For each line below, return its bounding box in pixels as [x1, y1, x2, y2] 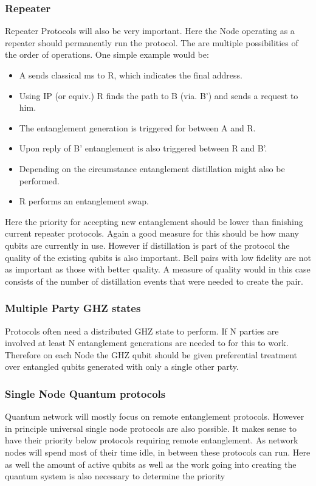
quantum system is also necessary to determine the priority [5, 470, 225, 482]
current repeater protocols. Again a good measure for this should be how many [5, 227, 299, 240]
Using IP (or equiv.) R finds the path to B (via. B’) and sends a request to [19, 89, 298, 102]
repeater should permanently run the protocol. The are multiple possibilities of [5, 36, 298, 49]
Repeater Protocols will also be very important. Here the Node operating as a [5, 24, 295, 37]
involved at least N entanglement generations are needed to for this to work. [5, 336, 289, 349]
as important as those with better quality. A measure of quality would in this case [5, 263, 311, 276]
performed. [19, 174, 60, 187]
